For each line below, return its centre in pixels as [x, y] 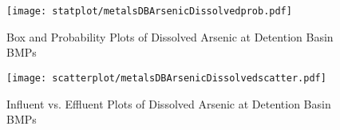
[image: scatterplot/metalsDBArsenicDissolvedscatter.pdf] [166, 78]
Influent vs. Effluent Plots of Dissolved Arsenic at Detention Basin [169, 103]
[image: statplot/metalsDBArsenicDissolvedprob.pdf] [149, 11]
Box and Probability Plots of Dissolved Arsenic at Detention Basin [170, 36]
